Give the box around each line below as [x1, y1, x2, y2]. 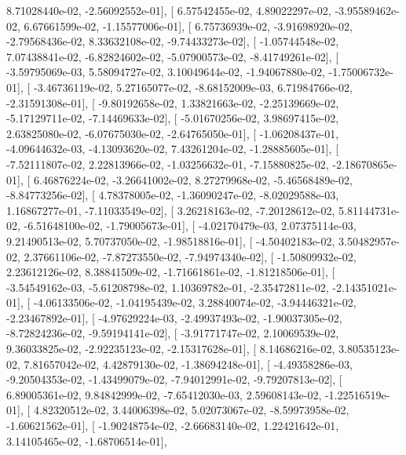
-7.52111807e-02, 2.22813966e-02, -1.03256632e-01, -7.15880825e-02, [6, 155, 329, 172]
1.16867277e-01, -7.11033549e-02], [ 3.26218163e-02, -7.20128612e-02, [6, 202, 335, 218]
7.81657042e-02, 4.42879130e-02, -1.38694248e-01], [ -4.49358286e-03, [24, 355, 353, 372]
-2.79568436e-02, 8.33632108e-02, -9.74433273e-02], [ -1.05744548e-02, [6, 33, 339, 49]
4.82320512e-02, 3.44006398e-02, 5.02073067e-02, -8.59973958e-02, [33, 402, 349, 418]
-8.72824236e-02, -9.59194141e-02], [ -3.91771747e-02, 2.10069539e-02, [6, 325, 339, 341]
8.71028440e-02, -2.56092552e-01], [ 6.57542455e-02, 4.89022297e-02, [6, 2, 331, 18]
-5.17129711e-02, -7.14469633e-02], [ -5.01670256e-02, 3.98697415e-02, [6, 110, 339, 126]
